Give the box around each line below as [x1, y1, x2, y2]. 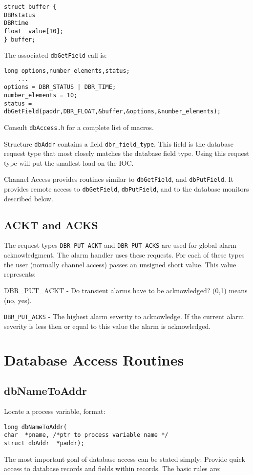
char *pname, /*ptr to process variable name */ [4, 432, 169, 439]
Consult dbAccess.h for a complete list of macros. [4, 122, 154, 132]
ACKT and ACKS [4, 217, 98, 232]
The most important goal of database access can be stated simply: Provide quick [4, 453, 245, 464]
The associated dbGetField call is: [4, 50, 107, 60]
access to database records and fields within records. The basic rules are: [4, 463, 221, 474]
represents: [4, 269, 36, 279]
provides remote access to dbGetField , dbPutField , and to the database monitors [4, 184, 249, 194]
